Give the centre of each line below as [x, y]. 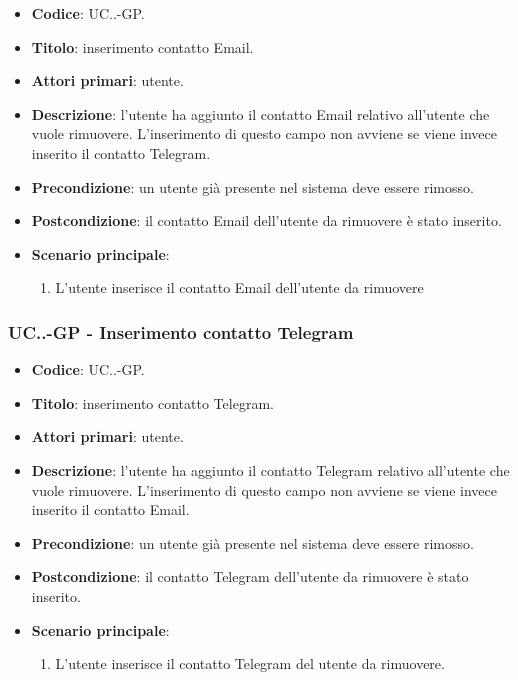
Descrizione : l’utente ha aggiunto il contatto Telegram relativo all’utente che [270, 469]
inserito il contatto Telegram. [121, 152]
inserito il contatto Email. [110, 509]
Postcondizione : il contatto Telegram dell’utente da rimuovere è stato [250, 576]
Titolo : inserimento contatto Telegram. [152, 402]
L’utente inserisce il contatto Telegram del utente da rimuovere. [250, 663]
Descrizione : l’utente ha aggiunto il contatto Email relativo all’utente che [260, 113]
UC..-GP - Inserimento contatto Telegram [181, 331]
